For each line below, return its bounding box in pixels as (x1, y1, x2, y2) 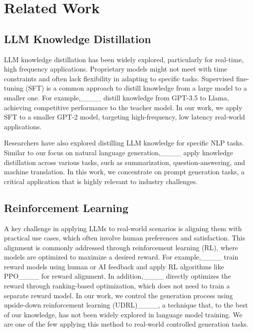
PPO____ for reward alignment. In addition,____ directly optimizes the (4, 271, 231, 281)
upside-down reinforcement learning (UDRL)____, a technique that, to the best (4, 300, 248, 310)
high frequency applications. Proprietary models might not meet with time (4, 64, 228, 74)
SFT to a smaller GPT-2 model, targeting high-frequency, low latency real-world (4, 112, 245, 122)
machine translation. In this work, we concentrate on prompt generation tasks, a (4, 166, 245, 177)
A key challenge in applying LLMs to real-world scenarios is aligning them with (4, 223, 242, 233)
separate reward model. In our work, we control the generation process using (4, 290, 233, 300)
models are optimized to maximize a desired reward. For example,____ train (4, 252, 238, 262)
